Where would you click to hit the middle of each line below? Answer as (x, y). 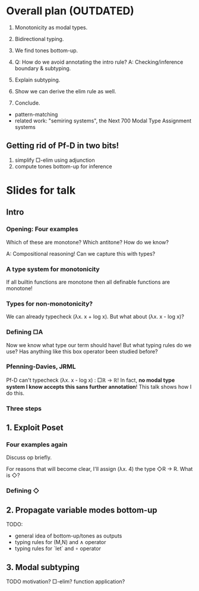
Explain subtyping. (37, 80)
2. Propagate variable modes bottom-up (82, 510)
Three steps (24, 408)
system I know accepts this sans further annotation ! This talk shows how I (99, 386)
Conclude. (27, 103)
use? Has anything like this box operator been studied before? (82, 351)
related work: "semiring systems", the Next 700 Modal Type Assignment (103, 121)
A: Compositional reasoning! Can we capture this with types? (81, 253)
